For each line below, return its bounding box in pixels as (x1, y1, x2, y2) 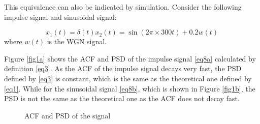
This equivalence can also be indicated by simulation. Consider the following (4, 2, 242, 12)
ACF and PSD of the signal (24, 110, 111, 120)
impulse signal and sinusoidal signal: (4, 11, 117, 22)
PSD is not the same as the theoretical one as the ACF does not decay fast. (4, 93, 240, 104)
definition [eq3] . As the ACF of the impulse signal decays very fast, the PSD (4, 63, 242, 74)
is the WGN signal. (47, 36, 107, 47)
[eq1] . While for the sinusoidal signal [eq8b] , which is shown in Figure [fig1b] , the (4, 83, 255, 94)
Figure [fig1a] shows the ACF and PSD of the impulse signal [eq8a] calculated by (4, 53, 256, 64)
